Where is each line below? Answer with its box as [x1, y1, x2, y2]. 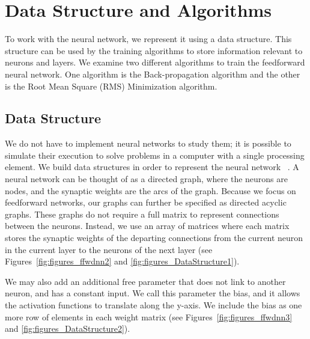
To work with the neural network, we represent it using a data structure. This [5, 32, 292, 45]
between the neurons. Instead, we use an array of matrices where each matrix [5, 219, 290, 232]
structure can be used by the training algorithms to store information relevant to [5, 44, 303, 56]
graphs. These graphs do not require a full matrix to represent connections [5, 207, 279, 220]
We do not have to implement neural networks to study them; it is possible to [5, 137, 291, 150]
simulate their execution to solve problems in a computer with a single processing [5, 148, 305, 161]
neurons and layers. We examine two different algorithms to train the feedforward [5, 56, 305, 69]
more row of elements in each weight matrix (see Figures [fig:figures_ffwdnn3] [5, 310, 293, 323]
